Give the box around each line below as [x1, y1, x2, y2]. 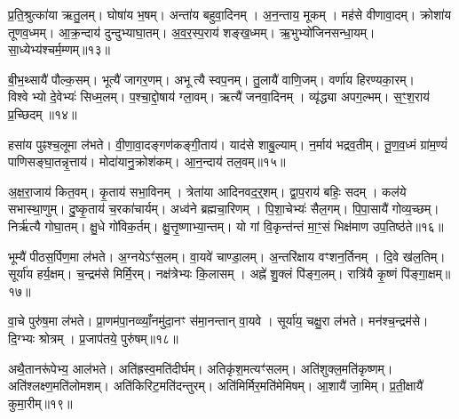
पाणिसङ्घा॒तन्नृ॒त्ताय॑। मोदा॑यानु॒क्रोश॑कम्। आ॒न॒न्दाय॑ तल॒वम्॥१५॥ [8, 152, 286, 171]
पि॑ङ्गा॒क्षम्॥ [400, 264, 451, 283]
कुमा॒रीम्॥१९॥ [8, 393, 73, 412]
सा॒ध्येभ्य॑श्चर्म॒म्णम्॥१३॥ [8, 40, 110, 59]
